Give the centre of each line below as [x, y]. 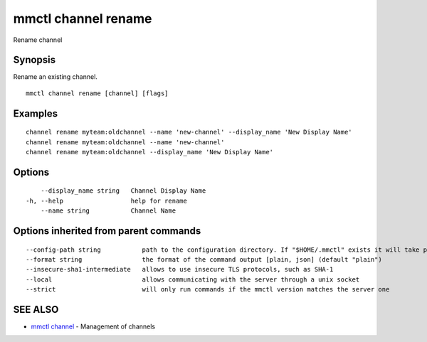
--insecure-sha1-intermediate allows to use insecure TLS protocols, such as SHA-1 [180, 269]
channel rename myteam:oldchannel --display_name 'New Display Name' [150, 152]
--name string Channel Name [108, 211]
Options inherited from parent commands [107, 231]
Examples [36, 113]
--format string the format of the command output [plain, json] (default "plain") [204, 260]
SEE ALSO [36, 310]
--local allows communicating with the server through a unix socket [193, 279]
